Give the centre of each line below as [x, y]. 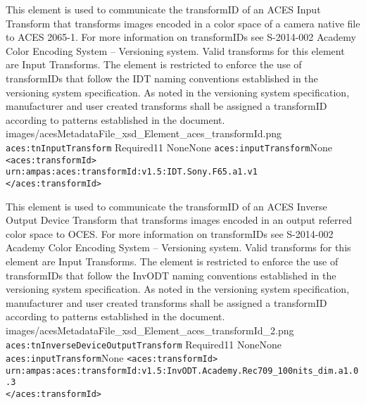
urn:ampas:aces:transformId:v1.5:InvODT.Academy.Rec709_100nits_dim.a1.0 [182, 371]
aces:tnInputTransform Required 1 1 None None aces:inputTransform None [169, 147]
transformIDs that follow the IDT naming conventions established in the [162, 78]
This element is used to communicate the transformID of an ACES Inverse [166, 206]
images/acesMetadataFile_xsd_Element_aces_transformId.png [144, 133]
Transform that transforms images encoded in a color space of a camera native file [183, 23]
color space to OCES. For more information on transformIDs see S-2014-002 [170, 233]
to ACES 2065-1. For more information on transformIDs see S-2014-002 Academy [181, 37]
